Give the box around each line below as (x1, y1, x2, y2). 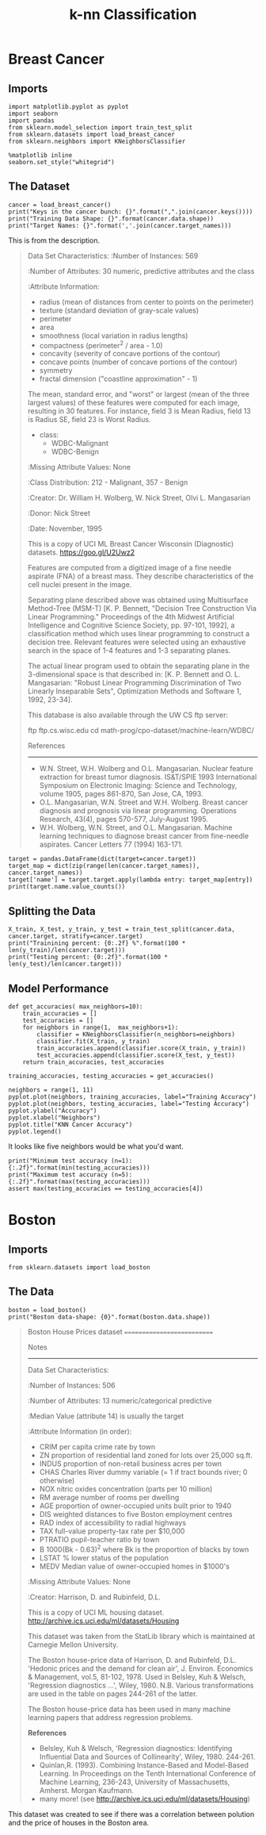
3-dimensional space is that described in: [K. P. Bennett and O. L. (27, 670, 241, 679)
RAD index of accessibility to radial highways (39, 1518, 187, 1527)
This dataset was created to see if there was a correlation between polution (8, 1809, 255, 1818)
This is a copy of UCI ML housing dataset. (27, 1607, 165, 1617)
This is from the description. (8, 236, 101, 245)
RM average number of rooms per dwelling (39, 1492, 180, 1502)
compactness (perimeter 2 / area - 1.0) (39, 339, 164, 350)
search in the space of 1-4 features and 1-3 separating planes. (27, 646, 231, 655)
